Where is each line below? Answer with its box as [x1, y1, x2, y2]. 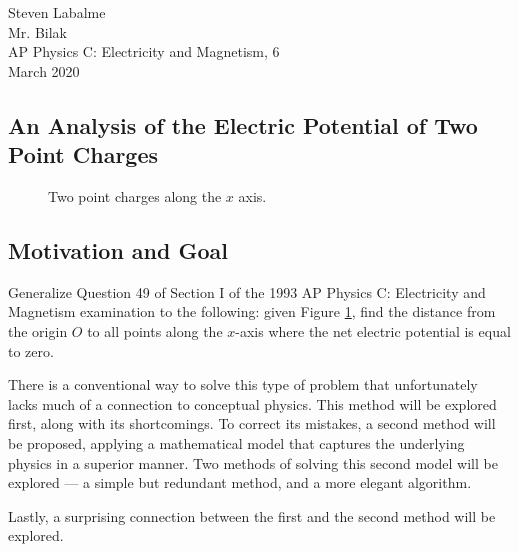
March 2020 [8, 60, 80, 81]
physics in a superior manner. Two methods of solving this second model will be [8, 452, 498, 473]
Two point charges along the [48, 185, 222, 206]
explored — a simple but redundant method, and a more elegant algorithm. [8, 472, 472, 493]
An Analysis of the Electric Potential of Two [8, 109, 478, 140]
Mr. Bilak [8, 21, 67, 42]
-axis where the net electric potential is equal [235, 320, 511, 341]
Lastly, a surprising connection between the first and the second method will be [8, 505, 496, 526]
